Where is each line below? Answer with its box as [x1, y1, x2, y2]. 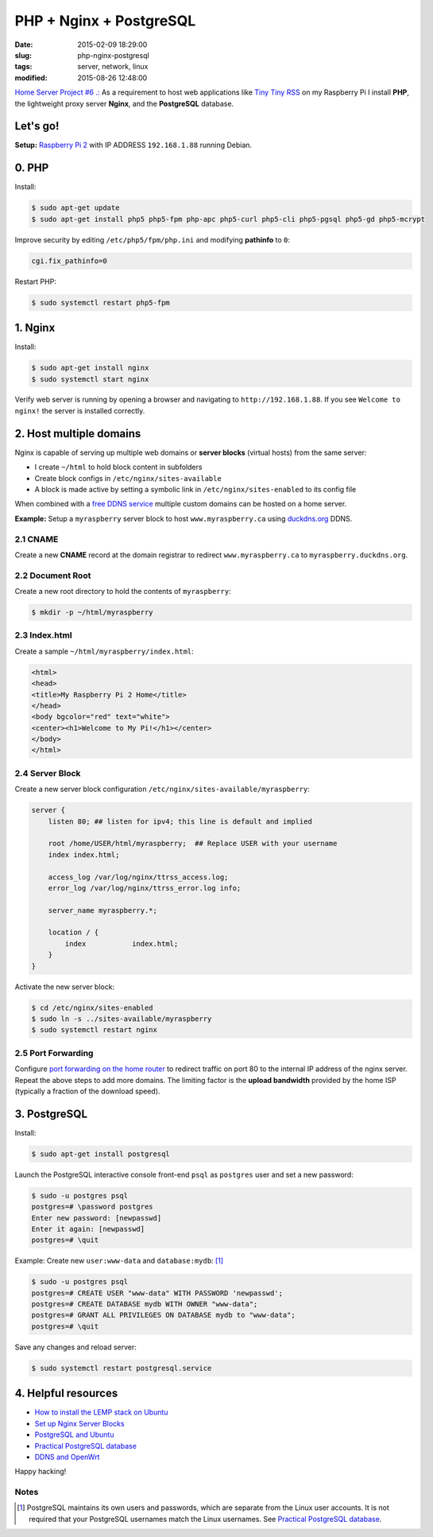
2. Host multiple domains [14, 426, 141, 441]
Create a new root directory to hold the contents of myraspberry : [14, 587, 231, 596]
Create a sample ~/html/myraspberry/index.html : [14, 646, 194, 656]
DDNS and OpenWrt [34, 1452, 100, 1461]
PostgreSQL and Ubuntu [34, 1430, 114, 1439]
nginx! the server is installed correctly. [14, 406, 145, 415]
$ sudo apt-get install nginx [31, 363, 149, 373]
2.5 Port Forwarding [14, 1047, 94, 1058]
